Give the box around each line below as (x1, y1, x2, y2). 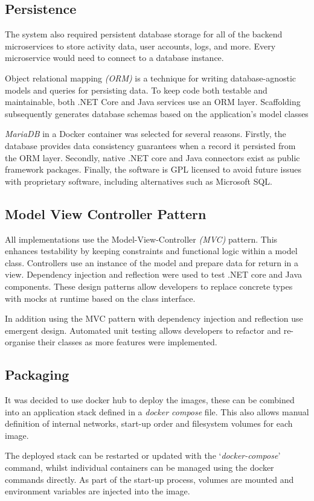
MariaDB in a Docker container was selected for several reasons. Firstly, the (5, 127, 286, 140)
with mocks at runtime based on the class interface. (5, 292, 196, 304)
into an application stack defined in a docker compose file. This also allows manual (5, 405, 309, 418)
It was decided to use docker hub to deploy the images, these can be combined (5, 394, 295, 406)
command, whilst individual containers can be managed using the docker (5, 461, 274, 474)
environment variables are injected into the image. (5, 485, 190, 497)
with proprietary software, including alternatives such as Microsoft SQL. (5, 174, 273, 187)
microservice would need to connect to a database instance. (5, 51, 224, 64)
